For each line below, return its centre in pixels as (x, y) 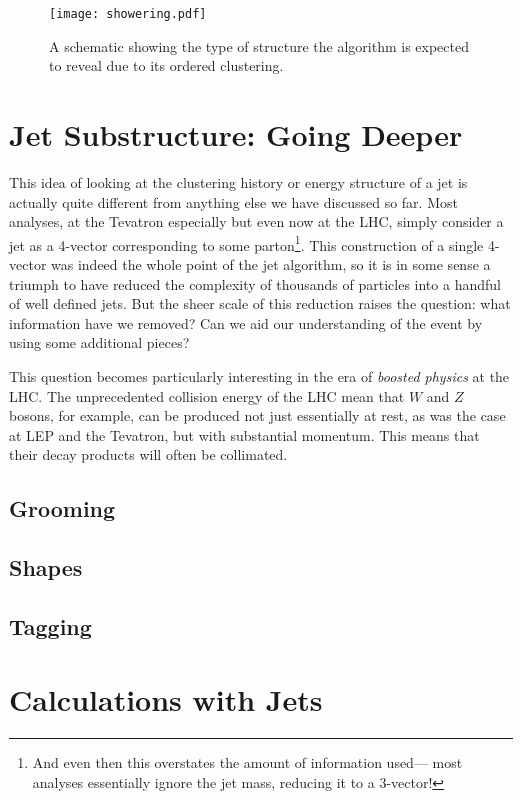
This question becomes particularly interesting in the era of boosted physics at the (259, 375)
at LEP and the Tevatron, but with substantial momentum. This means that (244, 434)
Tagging (50, 625)
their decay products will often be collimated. (148, 454)
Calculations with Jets (166, 699)
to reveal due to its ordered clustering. (166, 65)
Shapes (46, 567)
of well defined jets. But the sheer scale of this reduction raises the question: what (260, 303)
